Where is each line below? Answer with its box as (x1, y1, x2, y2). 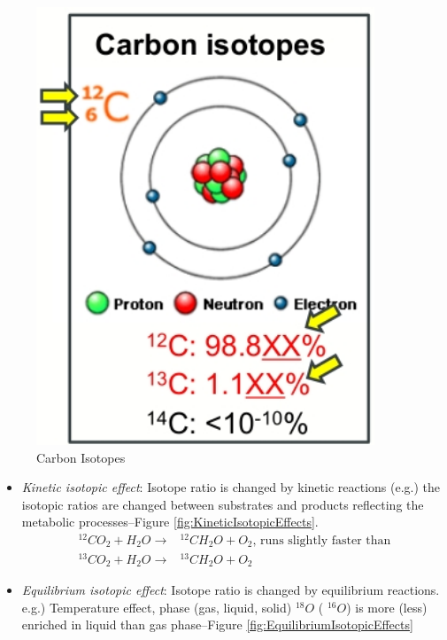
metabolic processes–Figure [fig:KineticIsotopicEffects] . (21, 512, 319, 531)
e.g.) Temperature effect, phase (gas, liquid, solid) (21, 597, 292, 616)
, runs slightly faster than (252, 535, 391, 548)
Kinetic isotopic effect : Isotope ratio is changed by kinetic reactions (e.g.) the (21, 478, 440, 496)
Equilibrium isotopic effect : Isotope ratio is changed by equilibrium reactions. (21, 581, 440, 599)
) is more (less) (346, 597, 428, 616)
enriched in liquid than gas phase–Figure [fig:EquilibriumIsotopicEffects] (21, 615, 413, 634)
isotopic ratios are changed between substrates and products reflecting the (21, 495, 424, 513)
